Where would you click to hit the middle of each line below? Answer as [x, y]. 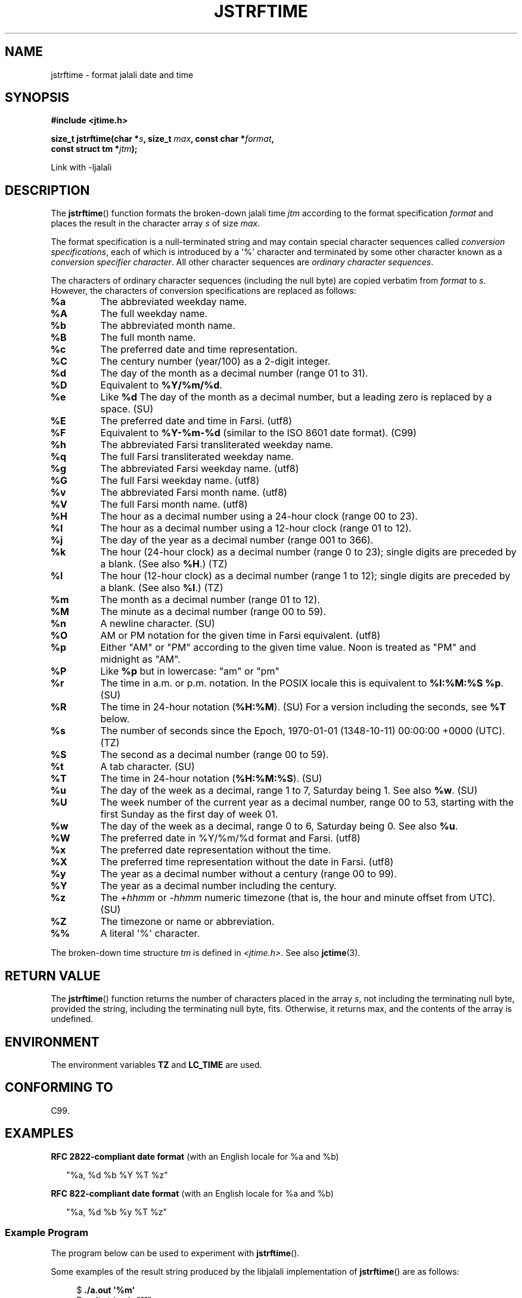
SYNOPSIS [37, 98]
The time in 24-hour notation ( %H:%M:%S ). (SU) [211, 779]
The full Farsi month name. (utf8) [174, 504]
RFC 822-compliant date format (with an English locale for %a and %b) [192, 1193]
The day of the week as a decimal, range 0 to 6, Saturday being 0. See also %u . [279, 826]
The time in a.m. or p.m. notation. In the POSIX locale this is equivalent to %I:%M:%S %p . [302, 683]
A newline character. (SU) [158, 624]
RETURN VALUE [53, 976]
